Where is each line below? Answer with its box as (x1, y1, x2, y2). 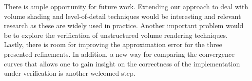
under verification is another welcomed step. (4, 68, 136, 78)
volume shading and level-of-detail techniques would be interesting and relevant (4, 11, 241, 21)
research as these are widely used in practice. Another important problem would (4, 20, 244, 31)
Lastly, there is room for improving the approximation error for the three (4, 39, 222, 49)
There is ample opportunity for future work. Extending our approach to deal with (4, 1, 249, 11)
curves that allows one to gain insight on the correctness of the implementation (4, 58, 240, 68)
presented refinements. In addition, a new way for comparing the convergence (4, 49, 235, 59)
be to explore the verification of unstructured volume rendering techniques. (4, 30, 228, 40)
